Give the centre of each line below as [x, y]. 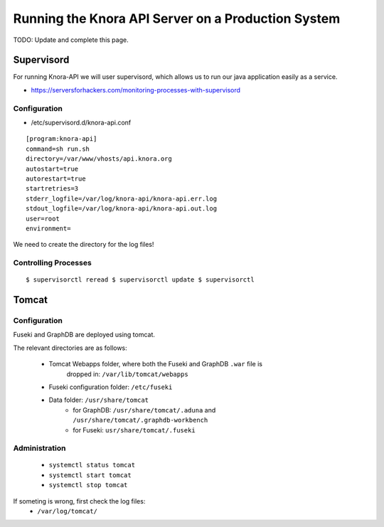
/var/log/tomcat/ [67, 511]
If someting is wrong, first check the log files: [79, 501]
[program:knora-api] [62, 139]
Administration [39, 448]
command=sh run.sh [58, 149]
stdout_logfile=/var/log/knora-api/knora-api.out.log [121, 209]
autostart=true [52, 169]
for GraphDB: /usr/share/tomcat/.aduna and [144, 410]
